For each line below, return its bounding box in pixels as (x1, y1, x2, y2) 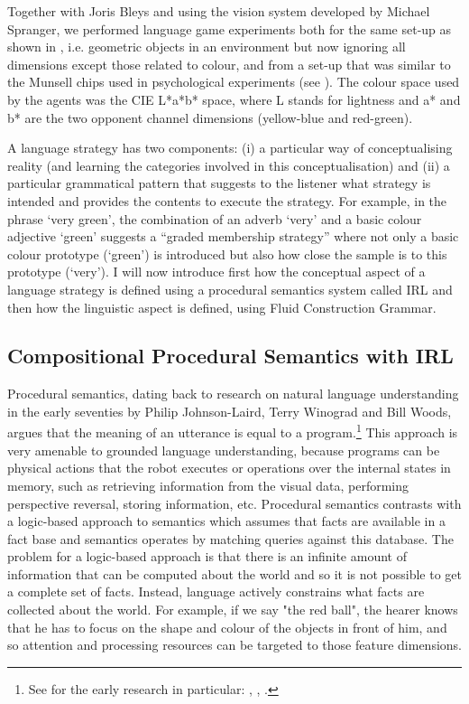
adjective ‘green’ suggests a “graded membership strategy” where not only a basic (7, 227, 459, 246)
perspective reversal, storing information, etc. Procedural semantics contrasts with (7, 493, 462, 512)
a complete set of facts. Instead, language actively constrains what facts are (7, 582, 425, 601)
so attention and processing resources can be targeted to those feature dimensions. (7, 635, 462, 654)
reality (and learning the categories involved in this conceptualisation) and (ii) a (7, 155, 450, 174)
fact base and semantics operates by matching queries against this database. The (7, 529, 454, 548)
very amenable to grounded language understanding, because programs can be (7, 440, 440, 459)
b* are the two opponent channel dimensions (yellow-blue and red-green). (7, 108, 413, 127)
